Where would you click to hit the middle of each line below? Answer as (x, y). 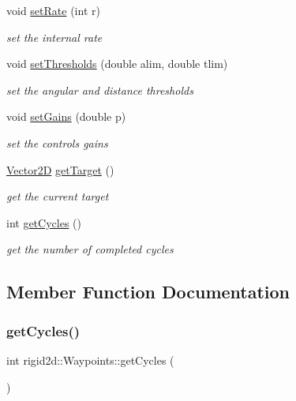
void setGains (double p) (66, 116)
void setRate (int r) (53, 10)
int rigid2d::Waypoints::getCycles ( (90, 360)
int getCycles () (44, 222)
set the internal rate (54, 37)
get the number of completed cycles (90, 249)
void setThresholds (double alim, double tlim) (117, 64)
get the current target (58, 196)
